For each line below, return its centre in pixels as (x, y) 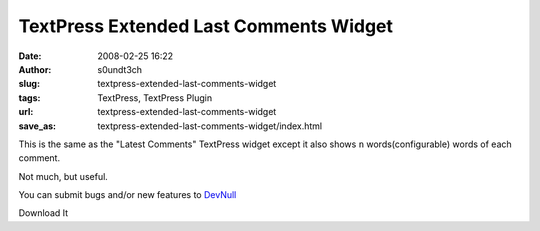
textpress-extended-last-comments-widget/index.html (210, 126)
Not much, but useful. (63, 176)
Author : (35, 69)
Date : (30, 56)
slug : (29, 84)
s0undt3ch (120, 69)
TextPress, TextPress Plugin (155, 97)
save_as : (37, 126)
